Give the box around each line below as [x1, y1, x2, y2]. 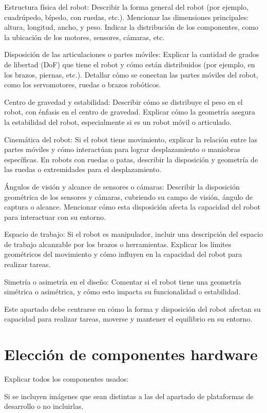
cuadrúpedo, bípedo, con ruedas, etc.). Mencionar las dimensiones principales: [4, 11, 249, 22]
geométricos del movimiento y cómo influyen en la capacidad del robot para [4, 249, 242, 259]
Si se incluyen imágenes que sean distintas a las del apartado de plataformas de [4, 390, 254, 401]
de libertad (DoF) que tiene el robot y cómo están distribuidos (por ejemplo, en [4, 59, 255, 69]
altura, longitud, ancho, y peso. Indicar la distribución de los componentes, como [4, 22, 259, 32]
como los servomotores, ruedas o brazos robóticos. [4, 79, 161, 90]
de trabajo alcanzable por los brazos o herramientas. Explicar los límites [4, 238, 232, 249]
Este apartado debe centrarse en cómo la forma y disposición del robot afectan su [4, 303, 261, 314]
